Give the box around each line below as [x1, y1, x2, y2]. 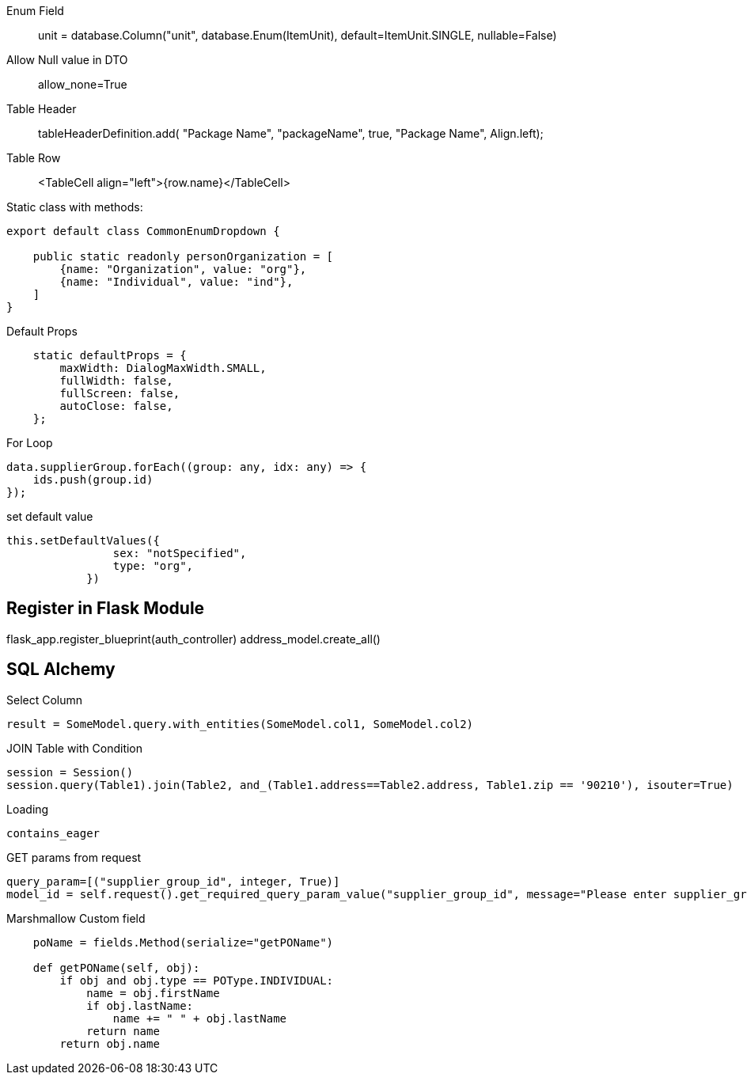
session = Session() [6, 765, 134, 779]
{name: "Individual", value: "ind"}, [59, 275, 294, 288]
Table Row [6, 151, 61, 165]
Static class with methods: [6, 200, 143, 214]
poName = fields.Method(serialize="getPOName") [32, 935, 334, 949]
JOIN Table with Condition [6, 741, 143, 755]
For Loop [6, 436, 53, 449]
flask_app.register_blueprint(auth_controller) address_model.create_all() [6, 632, 381, 646]
